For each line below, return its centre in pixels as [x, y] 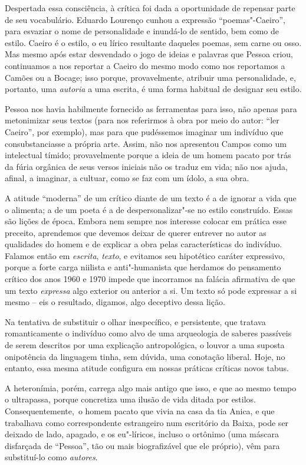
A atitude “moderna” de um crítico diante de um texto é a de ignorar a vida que [151, 197]
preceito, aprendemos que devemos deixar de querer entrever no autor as [136, 232]
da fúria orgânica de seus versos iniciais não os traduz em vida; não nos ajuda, [146, 166]
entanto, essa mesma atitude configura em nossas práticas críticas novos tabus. [147, 368]
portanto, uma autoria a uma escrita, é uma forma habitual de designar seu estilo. [153, 89]
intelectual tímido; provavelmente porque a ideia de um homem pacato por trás [148, 155]
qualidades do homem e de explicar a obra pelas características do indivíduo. [144, 244]
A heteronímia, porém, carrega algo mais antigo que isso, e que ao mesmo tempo [151, 387]
